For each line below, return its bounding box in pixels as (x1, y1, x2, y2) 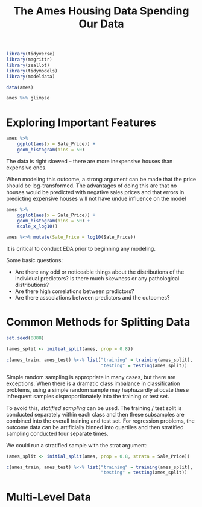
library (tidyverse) (6, 51, 55, 57)
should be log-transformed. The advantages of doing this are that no (6, 182, 177, 189)
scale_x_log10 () (17, 223, 58, 230)
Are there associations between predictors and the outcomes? (14, 294, 170, 301)
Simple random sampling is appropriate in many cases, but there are (6, 373, 176, 380)
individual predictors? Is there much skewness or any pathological (14, 275, 180, 282)
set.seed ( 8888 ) (6, 335, 45, 341)
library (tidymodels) (6, 68, 58, 74)
